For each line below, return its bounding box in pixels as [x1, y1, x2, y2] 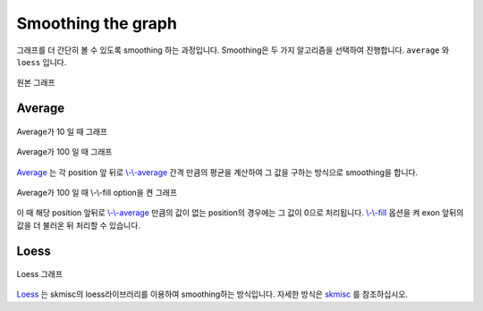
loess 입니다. [16, 56, 67, 67]
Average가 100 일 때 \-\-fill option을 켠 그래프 [16, 187, 178, 198]
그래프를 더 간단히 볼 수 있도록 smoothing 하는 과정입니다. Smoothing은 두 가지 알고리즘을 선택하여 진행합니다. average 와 [16, 45, 450, 55]
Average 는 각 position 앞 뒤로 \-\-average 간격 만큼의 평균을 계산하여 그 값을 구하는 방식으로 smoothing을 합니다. [16, 166, 419, 178]
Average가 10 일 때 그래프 [16, 126, 107, 137]
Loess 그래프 [16, 269, 63, 280]
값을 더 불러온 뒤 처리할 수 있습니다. [16, 220, 140, 231]
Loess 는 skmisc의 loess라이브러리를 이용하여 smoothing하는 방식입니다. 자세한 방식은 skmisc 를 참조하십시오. [16, 289, 409, 299]
